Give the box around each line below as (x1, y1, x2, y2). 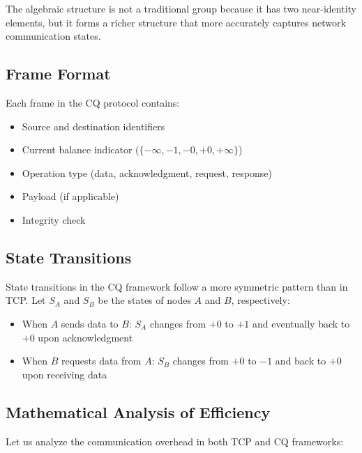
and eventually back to (252, 316, 350, 330)
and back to (275, 353, 326, 368)
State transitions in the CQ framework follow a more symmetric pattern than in (6, 279, 348, 293)
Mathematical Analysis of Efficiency (6, 401, 271, 422)
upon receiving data (22, 367, 107, 381)
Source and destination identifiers (22, 118, 165, 133)
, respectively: (231, 293, 290, 307)
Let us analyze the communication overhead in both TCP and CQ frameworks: (6, 433, 344, 448)
